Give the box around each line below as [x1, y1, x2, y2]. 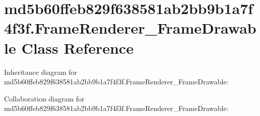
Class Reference [21, 37, 134, 58]
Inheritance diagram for [4, 66, 77, 77]
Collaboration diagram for [4, 93, 85, 103]
